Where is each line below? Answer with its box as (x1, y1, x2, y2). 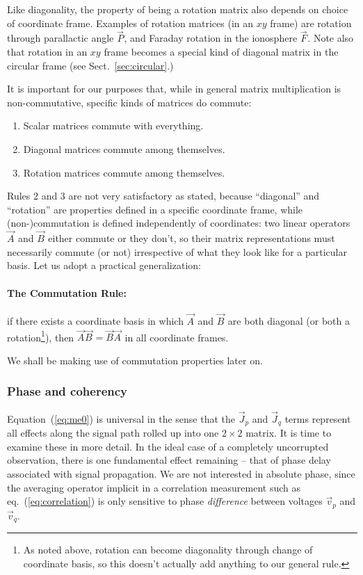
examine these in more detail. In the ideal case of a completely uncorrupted (7, 439, 329, 453)
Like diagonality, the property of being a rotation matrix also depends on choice (7, 2, 348, 16)
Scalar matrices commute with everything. (23, 118, 204, 133)
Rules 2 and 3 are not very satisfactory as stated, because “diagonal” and (7, 188, 320, 203)
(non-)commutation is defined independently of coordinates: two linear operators (7, 216, 350, 230)
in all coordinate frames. (124, 330, 229, 344)
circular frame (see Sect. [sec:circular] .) (7, 58, 174, 72)
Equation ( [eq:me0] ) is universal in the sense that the (7, 411, 236, 426)
